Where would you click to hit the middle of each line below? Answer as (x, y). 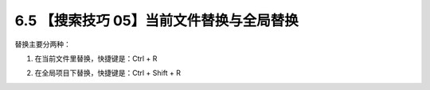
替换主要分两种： (43, 44)
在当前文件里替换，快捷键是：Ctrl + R (96, 58)
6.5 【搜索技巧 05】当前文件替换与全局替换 (156, 21)
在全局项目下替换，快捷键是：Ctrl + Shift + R (107, 73)
